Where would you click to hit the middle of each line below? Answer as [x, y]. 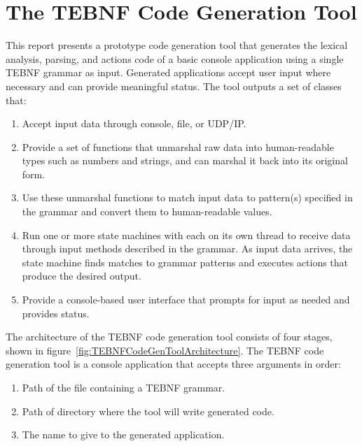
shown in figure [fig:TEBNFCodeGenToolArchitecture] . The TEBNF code [165, 350]
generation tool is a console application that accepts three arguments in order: [173, 364]
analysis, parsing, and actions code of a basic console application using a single [175, 58]
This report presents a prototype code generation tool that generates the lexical [177, 45]
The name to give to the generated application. [123, 434]
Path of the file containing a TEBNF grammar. [124, 387]
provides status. [56, 313]
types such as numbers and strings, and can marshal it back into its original [185, 160]
